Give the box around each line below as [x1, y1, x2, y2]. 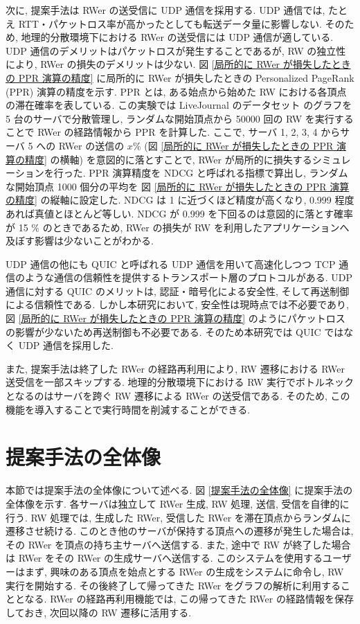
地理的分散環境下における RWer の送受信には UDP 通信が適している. [21, 30, 334, 44]
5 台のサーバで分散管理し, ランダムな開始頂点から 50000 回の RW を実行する [6, 111, 354, 125]
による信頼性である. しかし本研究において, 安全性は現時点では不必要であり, [6, 297, 349, 312]
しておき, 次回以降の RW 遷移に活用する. [6, 605, 192, 619]
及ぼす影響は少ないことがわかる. [6, 233, 154, 248]
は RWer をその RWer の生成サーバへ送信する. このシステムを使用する [6, 551, 323, 565]
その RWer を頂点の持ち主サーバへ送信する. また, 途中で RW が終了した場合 [6, 537, 351, 551]
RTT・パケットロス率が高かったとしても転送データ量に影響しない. [18, 16, 322, 30]
